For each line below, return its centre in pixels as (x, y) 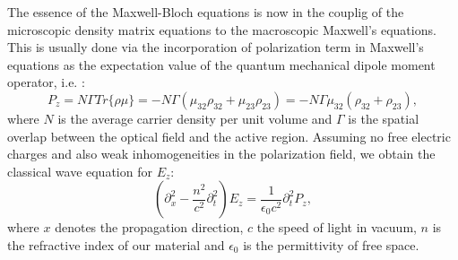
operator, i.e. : (46, 82)
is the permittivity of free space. (331, 244)
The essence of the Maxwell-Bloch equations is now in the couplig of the (206, 12)
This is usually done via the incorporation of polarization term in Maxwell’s (216, 47)
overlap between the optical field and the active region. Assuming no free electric (229, 136)
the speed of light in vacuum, (337, 227)
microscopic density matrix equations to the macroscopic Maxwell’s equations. (222, 29)
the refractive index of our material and (116, 244)
